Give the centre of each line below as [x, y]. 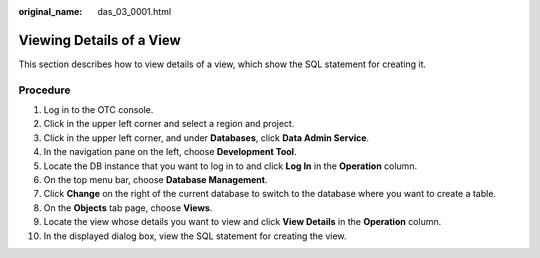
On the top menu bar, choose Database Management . [155, 179]
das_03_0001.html [134, 11]
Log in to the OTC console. [98, 110]
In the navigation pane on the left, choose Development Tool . [170, 152]
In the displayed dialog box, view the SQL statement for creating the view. [195, 236]
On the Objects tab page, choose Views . [128, 207]
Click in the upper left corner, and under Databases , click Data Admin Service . [206, 137]
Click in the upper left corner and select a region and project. [169, 124]
